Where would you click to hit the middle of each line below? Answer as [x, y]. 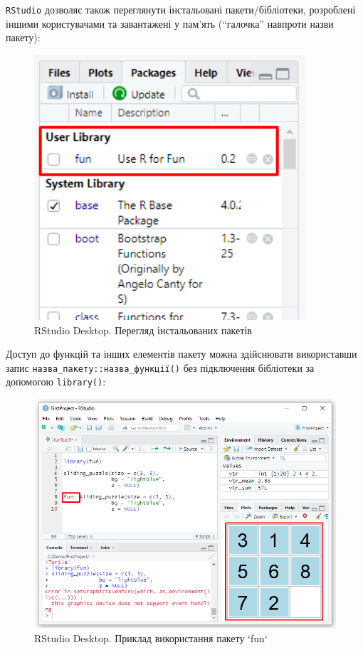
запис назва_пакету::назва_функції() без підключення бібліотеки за [160, 367]
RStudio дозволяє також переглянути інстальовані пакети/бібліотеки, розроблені [181, 9]
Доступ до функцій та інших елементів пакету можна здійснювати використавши [181, 354]
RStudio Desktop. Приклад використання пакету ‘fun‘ [151, 638]
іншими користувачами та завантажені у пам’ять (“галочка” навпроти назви [170, 23]
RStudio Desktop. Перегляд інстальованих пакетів [143, 330]
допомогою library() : [56, 382]
